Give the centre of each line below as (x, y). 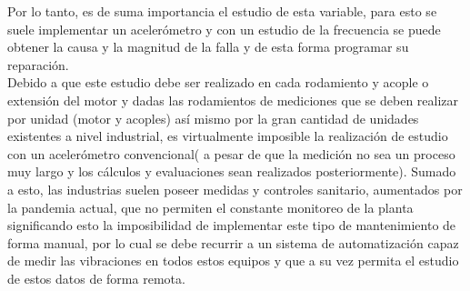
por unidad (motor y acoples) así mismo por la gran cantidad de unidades (213, 118)
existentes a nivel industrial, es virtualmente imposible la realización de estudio (228, 136)
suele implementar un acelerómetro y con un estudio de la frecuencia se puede (224, 29)
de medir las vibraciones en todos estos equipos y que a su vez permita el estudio (233, 261)
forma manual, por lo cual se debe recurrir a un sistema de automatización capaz (233, 242)
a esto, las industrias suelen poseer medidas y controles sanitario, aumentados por (235, 189)
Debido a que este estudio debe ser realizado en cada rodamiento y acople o (218, 82)
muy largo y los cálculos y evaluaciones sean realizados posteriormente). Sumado (232, 171)
